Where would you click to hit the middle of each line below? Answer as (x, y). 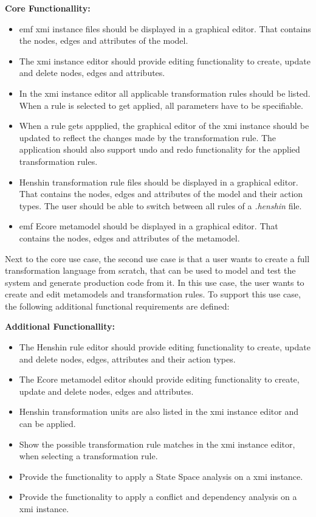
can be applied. (47, 424)
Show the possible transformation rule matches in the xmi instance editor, (157, 444)
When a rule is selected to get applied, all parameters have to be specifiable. (161, 105)
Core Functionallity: (48, 8)
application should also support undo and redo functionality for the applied (160, 149)
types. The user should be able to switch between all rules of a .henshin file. (160, 205)
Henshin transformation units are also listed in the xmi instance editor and (159, 411)
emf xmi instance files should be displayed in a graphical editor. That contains (165, 28)
